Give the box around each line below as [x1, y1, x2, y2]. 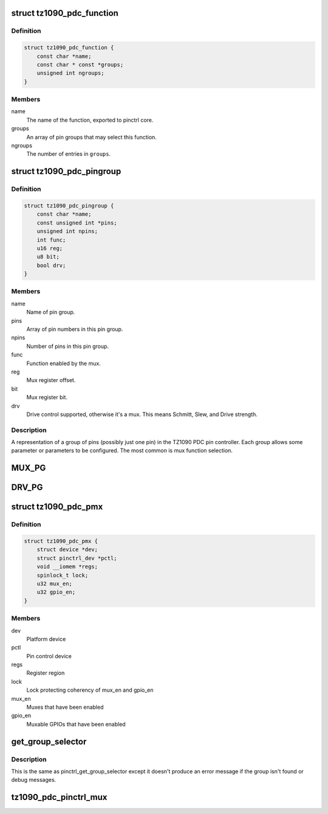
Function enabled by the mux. [26, 360, 101, 367]
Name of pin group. [26, 308, 75, 316]
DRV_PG [11, 482, 43, 493]
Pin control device [26, 652, 72, 659]
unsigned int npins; [36, 228, 98, 235]
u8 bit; [36, 253, 60, 260]
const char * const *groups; [36, 61, 124, 68]
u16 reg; [36, 245, 63, 252]
